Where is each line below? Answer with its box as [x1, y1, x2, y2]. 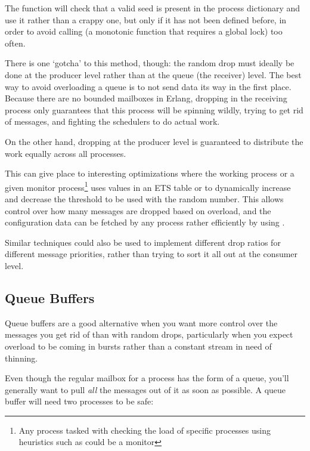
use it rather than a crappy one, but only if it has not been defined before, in [5, 13, 287, 26]
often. [5, 36, 26, 49]
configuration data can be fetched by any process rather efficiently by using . [5, 216, 285, 228]
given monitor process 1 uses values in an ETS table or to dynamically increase [5, 179, 291, 193]
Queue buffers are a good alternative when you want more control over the [5, 316, 278, 329]
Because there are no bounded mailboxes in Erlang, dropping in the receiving [5, 92, 287, 104]
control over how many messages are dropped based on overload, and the [5, 204, 271, 217]
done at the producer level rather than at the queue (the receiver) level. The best [5, 68, 302, 81]
